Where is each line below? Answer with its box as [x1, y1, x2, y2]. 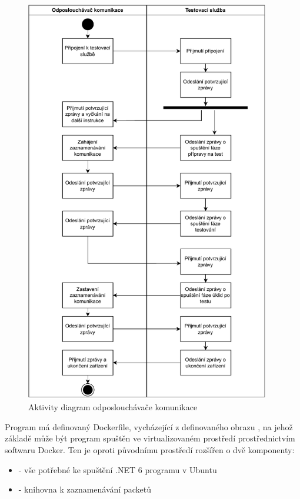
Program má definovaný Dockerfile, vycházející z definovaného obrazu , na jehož [5, 420, 293, 433]
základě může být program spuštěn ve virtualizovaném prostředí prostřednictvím [5, 432, 295, 444]
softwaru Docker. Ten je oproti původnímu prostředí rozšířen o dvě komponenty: [5, 444, 295, 456]
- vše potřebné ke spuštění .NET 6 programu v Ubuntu [18, 463, 217, 475]
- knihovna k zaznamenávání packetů [18, 483, 151, 495]
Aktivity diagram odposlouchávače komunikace [28, 401, 198, 413]
